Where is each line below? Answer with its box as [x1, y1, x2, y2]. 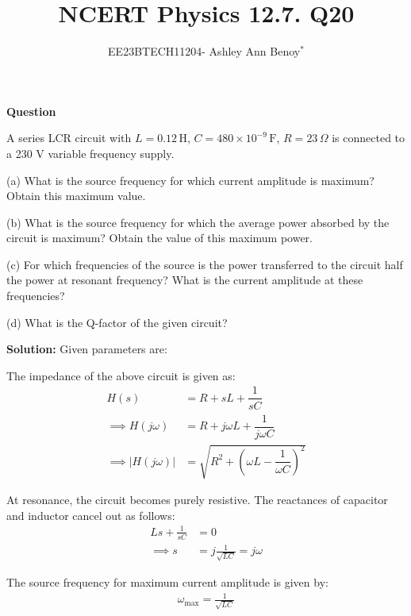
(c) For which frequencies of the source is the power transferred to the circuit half [6, 256, 403, 272]
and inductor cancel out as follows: [6, 506, 175, 523]
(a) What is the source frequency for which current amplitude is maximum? [6, 171, 375, 188]
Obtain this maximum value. [6, 187, 146, 204]
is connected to [332, 129, 405, 146]
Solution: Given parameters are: [6, 341, 167, 357]
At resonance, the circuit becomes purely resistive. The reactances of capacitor [6, 491, 388, 508]
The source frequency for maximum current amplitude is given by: [6, 574, 328, 591]
